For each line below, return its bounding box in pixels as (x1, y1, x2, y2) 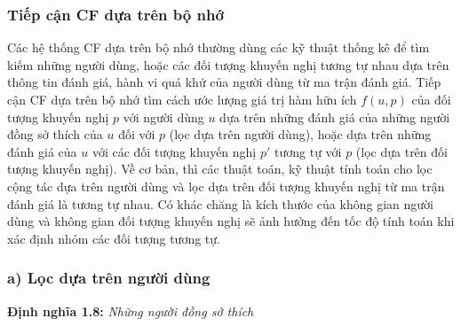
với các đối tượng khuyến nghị (91, 142, 257, 160)
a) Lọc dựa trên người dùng (7, 267, 211, 289)
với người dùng (123, 107, 204, 126)
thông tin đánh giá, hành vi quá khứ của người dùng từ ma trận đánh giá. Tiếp (7, 73, 441, 91)
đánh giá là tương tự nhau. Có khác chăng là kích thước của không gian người (7, 194, 433, 213)
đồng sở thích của (7, 125, 103, 144)
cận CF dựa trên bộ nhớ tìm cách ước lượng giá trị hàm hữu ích (7, 90, 357, 108)
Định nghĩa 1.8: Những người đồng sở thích (7, 301, 254, 320)
